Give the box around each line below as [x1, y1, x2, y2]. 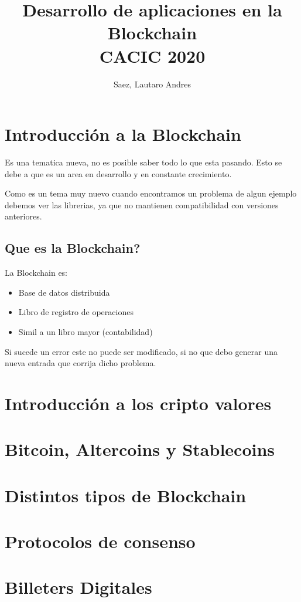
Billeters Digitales [5, 575, 152, 599]
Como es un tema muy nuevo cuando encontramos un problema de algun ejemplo [5, 187, 297, 199]
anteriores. [5, 210, 42, 222]
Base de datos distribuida [18, 286, 110, 298]
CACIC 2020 [99, 43, 206, 67]
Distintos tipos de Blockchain [5, 483, 247, 507]
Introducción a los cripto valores [5, 391, 272, 415]
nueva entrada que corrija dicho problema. [5, 357, 156, 369]
